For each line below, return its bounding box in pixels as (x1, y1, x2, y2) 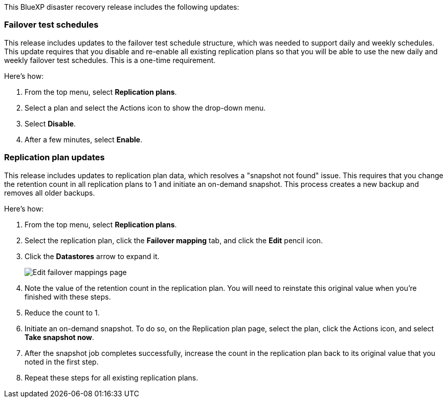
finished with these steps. (25, 292, 111, 301)
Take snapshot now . (25, 332, 95, 342)
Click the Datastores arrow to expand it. (25, 251, 160, 261)
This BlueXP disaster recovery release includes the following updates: (4, 3, 239, 11)
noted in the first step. (25, 357, 99, 366)
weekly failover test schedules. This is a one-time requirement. (4, 55, 216, 65)
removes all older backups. (4, 188, 95, 197)
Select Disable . (25, 119, 76, 128)
